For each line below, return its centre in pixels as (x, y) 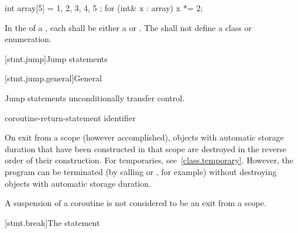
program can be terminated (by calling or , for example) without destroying (141, 171)
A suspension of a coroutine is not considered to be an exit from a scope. (136, 203)
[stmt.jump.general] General (53, 78)
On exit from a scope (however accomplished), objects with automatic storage (144, 137)
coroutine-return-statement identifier (70, 117)
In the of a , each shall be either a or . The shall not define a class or (128, 27)
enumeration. (28, 39)
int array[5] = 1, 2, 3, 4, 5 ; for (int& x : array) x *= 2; (104, 8)
